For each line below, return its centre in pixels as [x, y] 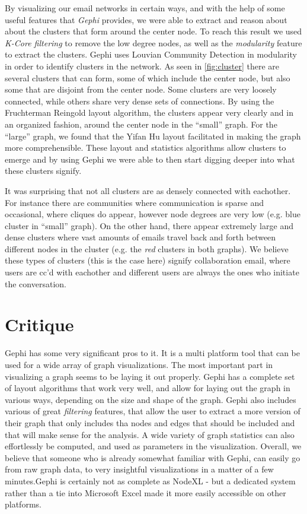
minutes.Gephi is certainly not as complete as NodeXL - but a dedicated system [150, 480]
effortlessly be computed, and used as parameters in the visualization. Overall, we [153, 446]
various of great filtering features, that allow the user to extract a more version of [153, 411]
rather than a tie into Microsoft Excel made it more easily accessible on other [145, 492]
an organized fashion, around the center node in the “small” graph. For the [141, 124]
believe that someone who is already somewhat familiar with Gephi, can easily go [153, 457]
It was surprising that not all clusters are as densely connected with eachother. [148, 190]
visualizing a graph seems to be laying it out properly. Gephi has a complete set [150, 376]
